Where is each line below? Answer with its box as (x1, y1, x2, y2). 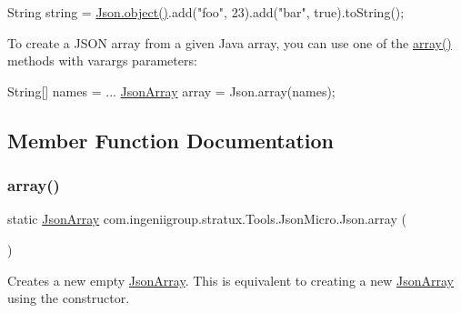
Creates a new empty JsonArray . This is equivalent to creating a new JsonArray (7, 270, 454, 289)
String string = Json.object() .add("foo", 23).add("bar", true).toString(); (7, 3, 405, 21)
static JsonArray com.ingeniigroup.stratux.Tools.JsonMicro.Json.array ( (7, 209, 406, 228)
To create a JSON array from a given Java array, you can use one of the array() (7, 33, 452, 52)
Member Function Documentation (7, 126, 335, 154)
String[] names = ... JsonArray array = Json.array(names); (7, 81, 336, 100)
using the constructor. (7, 288, 130, 308)
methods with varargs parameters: (7, 51, 197, 70)
